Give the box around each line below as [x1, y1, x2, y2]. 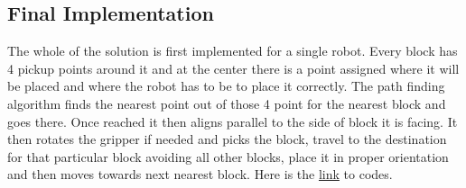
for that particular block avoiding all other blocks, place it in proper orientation [7, 147, 449, 166]
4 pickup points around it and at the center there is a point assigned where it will [7, 58, 460, 77]
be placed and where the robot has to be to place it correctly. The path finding [7, 76, 445, 95]
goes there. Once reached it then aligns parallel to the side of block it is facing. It [7, 112, 458, 130]
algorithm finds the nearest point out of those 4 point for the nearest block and [7, 94, 446, 112]
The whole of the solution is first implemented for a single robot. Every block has [7, 41, 458, 60]
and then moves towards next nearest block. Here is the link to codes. [7, 165, 393, 184]
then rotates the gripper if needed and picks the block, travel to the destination [7, 130, 447, 148]
